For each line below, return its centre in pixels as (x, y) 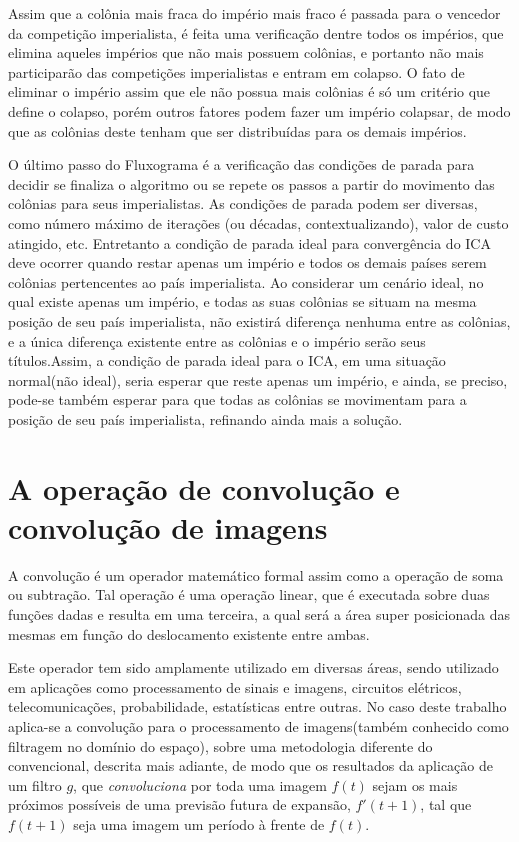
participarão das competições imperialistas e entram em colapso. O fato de (236, 71)
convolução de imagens (168, 526)
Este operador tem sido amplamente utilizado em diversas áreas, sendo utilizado (253, 667)
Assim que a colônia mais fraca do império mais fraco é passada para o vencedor (254, 13)
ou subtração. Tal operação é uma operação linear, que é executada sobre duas (249, 594)
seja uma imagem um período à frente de (199, 823)
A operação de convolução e (204, 487)
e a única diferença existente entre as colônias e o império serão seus (217, 340)
